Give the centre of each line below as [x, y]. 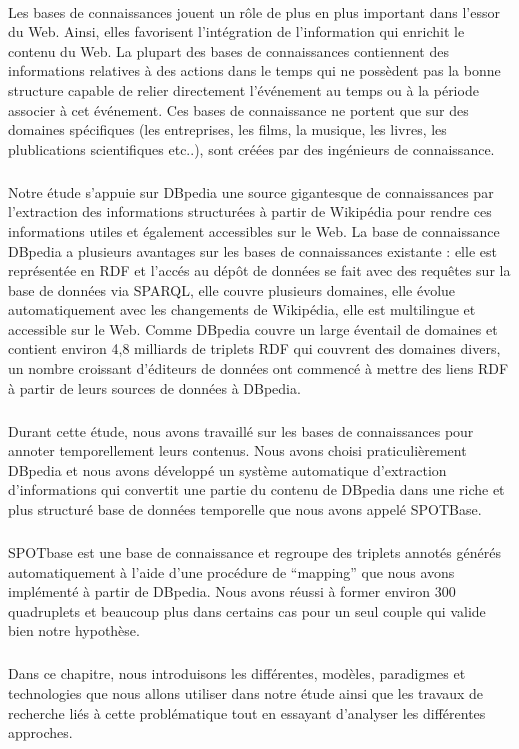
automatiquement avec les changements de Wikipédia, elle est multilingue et [242, 309]
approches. [40, 732]
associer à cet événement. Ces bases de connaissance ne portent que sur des [238, 109]
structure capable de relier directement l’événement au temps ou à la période [243, 89]
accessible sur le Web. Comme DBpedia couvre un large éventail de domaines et [253, 328]
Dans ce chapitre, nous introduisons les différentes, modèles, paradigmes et [237, 673]
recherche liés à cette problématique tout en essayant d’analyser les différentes [247, 712]
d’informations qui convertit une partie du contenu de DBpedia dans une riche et [256, 489]
